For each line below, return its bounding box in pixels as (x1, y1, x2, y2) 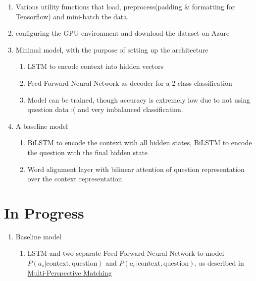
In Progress (4, 202, 84, 223)
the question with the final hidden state (27, 147, 148, 157)
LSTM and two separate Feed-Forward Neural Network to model (27, 248, 224, 258)
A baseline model (15, 120, 68, 131)
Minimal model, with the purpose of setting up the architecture (15, 44, 208, 55)
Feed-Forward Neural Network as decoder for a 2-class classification (27, 77, 232, 88)
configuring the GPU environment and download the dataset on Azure (15, 28, 230, 38)
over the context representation (27, 173, 122, 184)
